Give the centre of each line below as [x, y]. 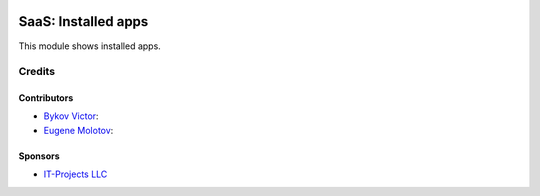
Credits [36, 72]
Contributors [46, 98]
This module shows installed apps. [90, 46]
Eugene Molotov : [78, 130]
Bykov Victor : [71, 116]
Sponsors [39, 156]
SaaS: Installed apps [83, 21]
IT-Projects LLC [75, 174]
